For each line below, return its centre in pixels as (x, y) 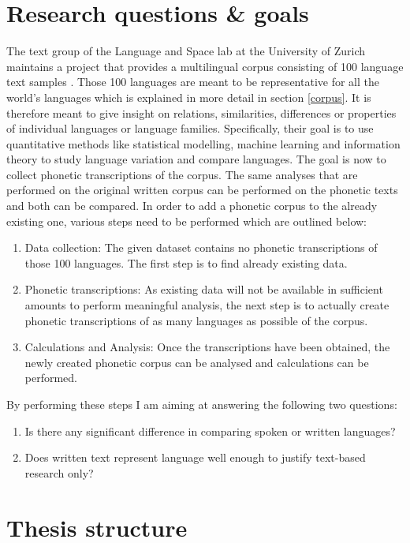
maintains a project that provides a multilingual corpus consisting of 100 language (205, 66)
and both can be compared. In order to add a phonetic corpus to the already (192, 206)
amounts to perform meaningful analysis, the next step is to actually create (207, 305)
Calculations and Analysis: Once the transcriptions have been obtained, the (207, 347)
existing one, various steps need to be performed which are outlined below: (187, 221)
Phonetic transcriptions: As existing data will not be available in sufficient (204, 289)
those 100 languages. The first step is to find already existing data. (186, 262)
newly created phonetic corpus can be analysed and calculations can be (197, 362)
